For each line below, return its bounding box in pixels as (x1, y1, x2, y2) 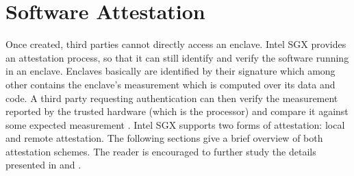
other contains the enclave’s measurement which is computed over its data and (5, 77, 336, 91)
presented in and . (5, 158, 81, 172)
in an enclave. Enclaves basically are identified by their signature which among (5, 64, 336, 78)
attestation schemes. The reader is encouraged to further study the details (5, 144, 316, 158)
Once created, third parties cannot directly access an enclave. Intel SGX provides (5, 37, 346, 51)
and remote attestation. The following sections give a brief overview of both (5, 131, 323, 145)
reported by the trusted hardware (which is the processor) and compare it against (5, 104, 349, 118)
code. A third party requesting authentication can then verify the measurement (5, 90, 338, 105)
